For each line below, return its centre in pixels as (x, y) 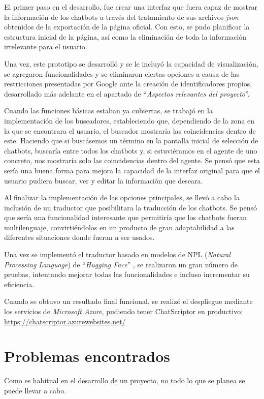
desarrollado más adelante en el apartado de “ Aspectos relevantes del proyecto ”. (127, 93)
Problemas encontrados (87, 356)
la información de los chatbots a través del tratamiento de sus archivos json (121, 17)
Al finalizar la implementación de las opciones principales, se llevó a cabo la (122, 197)
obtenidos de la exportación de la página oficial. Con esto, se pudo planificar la (127, 27)
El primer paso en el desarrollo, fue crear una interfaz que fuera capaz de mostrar (131, 7)
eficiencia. (19, 284)
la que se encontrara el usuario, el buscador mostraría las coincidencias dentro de (130, 130)
